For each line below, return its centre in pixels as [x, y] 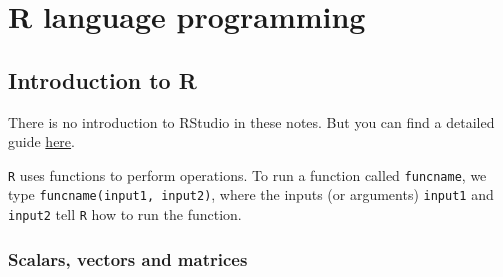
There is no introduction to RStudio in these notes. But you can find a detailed [251, 121]
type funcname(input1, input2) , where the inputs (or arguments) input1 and [251, 194]
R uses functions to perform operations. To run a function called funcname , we [247, 174]
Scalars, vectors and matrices [128, 258]
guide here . [41, 141]
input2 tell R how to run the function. [125, 214]
